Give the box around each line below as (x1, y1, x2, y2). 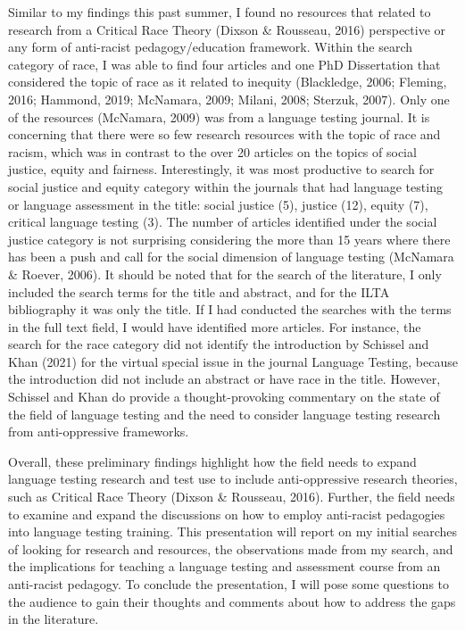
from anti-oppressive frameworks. (8, 422, 189, 441)
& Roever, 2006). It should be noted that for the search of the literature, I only (8, 264, 442, 283)
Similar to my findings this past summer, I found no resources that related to (8, 3, 431, 21)
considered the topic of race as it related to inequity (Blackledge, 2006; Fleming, (8, 72, 447, 91)
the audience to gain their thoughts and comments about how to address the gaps (8, 592, 456, 610)
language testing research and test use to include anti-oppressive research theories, (8, 469, 458, 488)
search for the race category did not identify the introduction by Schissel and (8, 335, 429, 353)
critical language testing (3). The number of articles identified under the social (8, 212, 437, 231)
